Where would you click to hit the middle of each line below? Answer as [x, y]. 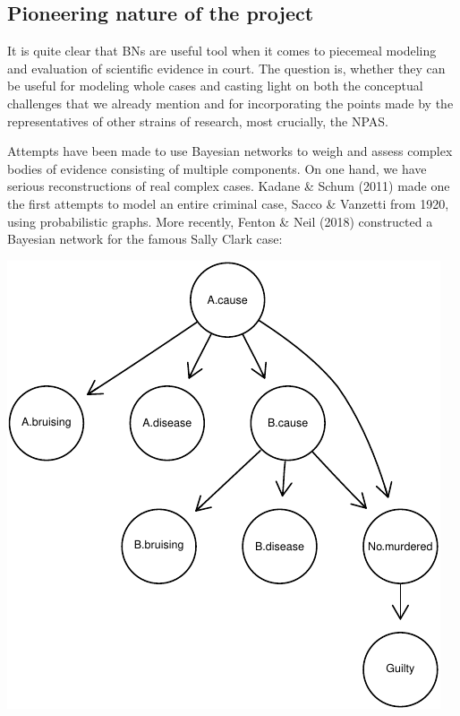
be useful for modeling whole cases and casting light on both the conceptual [215, 86]
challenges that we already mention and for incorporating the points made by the [230, 103]
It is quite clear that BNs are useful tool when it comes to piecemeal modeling [222, 51]
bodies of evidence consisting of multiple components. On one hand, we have [217, 168]
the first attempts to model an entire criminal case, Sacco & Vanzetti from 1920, [228, 203]
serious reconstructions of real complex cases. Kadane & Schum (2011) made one [229, 186]
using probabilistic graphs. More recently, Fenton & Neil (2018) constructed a [220, 221]
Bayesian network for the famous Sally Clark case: [145, 239]
